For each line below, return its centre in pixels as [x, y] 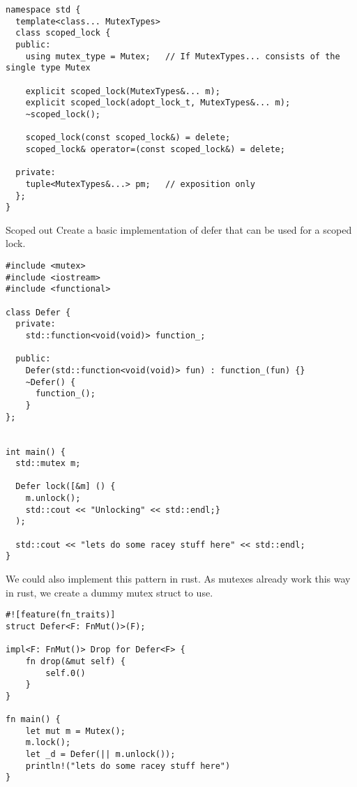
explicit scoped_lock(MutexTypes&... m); [123, 91]
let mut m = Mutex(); [75, 731]
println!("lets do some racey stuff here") [128, 766]
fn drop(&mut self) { [75, 661]
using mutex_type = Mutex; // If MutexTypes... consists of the [183, 56]
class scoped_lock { [63, 33]
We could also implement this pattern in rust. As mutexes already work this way [178, 579]
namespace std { [43, 10]
